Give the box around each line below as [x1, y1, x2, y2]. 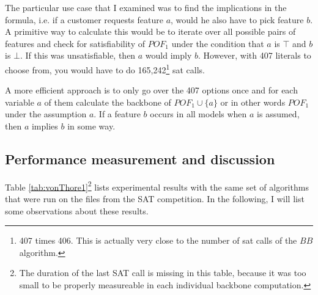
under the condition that [171, 37, 264, 49]
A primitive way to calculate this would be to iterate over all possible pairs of [5, 25, 296, 38]
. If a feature [94, 107, 141, 120]
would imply [145, 49, 192, 62]
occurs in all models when [150, 107, 247, 120]
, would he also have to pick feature [171, 13, 304, 26]
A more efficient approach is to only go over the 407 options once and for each [5, 84, 298, 97]
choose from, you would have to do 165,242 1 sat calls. [5, 61, 205, 76]
